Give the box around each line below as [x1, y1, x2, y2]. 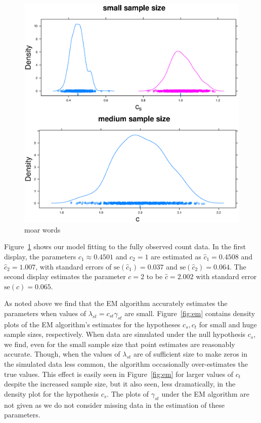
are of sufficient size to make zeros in [134, 349, 248, 359]
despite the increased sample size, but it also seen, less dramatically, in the [4, 378, 236, 389]
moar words [24, 224, 61, 235]
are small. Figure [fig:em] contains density [124, 307, 255, 318]
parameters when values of [4, 307, 86, 318]
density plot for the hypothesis [4, 388, 99, 399]
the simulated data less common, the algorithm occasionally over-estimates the [4, 359, 248, 369]
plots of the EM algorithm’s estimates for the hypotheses [4, 319, 181, 329]
